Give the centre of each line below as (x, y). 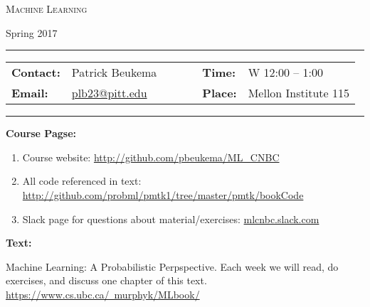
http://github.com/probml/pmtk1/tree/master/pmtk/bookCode (163, 194)
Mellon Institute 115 (299, 93)
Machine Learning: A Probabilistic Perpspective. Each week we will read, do (172, 266)
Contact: (36, 72)
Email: (30, 93)
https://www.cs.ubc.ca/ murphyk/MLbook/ (103, 294)
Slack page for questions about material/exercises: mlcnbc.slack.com (171, 219)
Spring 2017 (32, 32)
